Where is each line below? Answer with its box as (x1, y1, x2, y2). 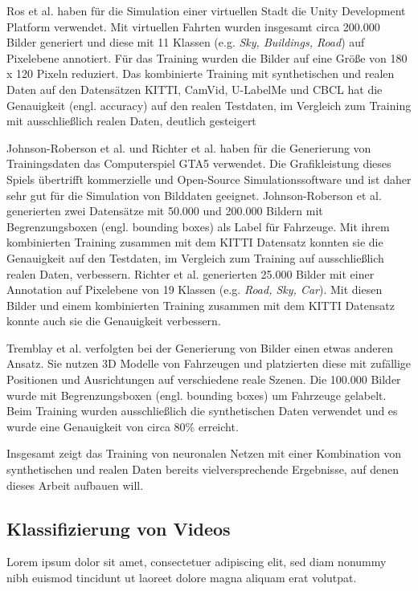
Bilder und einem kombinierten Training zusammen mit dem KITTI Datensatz (6, 296, 395, 313)
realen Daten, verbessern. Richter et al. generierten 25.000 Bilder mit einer (6, 265, 375, 282)
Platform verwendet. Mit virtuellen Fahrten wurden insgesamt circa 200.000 (6, 18, 380, 35)
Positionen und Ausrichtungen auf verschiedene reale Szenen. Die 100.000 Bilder (6, 371, 401, 388)
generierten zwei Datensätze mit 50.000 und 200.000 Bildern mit (6, 202, 323, 219)
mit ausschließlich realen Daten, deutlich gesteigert (6, 112, 256, 129)
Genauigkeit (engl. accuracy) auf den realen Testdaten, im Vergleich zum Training (6, 96, 412, 113)
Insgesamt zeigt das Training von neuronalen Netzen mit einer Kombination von (6, 445, 402, 462)
